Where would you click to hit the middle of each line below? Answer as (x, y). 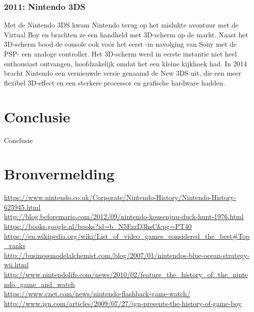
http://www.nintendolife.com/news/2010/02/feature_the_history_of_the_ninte (126, 274)
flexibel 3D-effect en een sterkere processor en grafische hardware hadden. (114, 82)
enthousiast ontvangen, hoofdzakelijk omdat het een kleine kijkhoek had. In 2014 (126, 63)
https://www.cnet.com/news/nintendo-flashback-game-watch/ (97, 294)
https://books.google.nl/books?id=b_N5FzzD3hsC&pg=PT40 (98, 226)
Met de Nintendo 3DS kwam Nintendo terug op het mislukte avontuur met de (121, 25)
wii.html (16, 265)
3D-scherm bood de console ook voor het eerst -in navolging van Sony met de (120, 44)
